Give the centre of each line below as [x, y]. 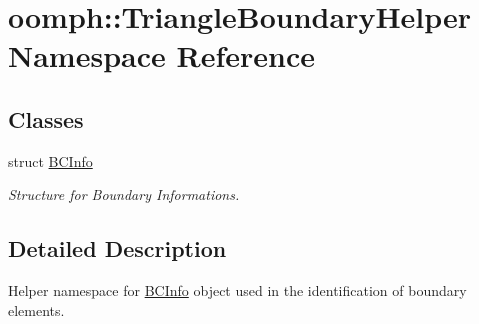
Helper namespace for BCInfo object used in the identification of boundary [237, 290]
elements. [36, 309]
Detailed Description [117, 248]
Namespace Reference [161, 55]
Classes [46, 118]
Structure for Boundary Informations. [124, 194]
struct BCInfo [50, 160]
